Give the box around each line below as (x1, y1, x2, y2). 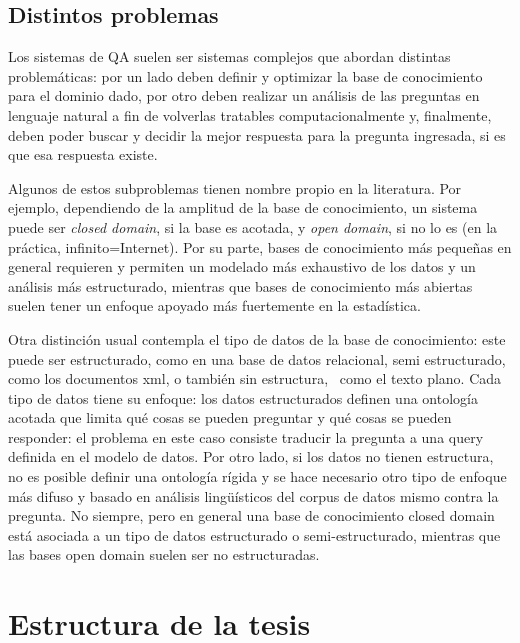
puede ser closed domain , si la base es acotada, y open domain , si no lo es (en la (8, 216, 498, 237)
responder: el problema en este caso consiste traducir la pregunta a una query (8, 426, 484, 447)
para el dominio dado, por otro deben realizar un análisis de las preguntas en (8, 85, 480, 106)
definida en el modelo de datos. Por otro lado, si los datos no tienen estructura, (8, 446, 494, 467)
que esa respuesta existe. (8, 144, 158, 165)
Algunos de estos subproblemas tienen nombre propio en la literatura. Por (8, 177, 462, 198)
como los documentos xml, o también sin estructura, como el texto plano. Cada (8, 368, 502, 389)
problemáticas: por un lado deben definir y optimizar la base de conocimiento (8, 65, 483, 86)
